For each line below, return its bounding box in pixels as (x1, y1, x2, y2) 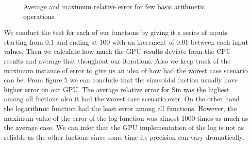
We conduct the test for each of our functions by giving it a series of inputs (4, 27, 228, 37)
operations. (23, 11, 56, 21)
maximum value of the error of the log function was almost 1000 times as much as (4, 113, 248, 123)
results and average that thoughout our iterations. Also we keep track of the (4, 55, 231, 65)
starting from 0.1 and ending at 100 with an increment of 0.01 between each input (4, 36, 249, 47)
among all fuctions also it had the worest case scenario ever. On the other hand (4, 94, 240, 104)
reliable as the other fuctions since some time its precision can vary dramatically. (4, 131, 244, 142)
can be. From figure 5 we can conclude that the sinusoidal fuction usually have (4, 75, 238, 85)
